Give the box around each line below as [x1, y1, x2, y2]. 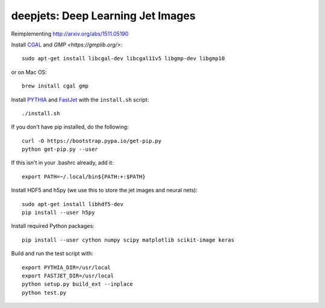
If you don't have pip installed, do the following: [11, 124, 129, 131]
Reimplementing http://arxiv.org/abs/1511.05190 [11, 30, 129, 37]
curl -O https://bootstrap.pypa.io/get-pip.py [22, 137, 162, 144]
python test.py [22, 289, 67, 296]
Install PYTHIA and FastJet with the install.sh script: [11, 96, 149, 103]
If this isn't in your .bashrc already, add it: [11, 159, 114, 166]
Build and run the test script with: [11, 250, 93, 257]
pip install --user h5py [22, 209, 95, 216]
